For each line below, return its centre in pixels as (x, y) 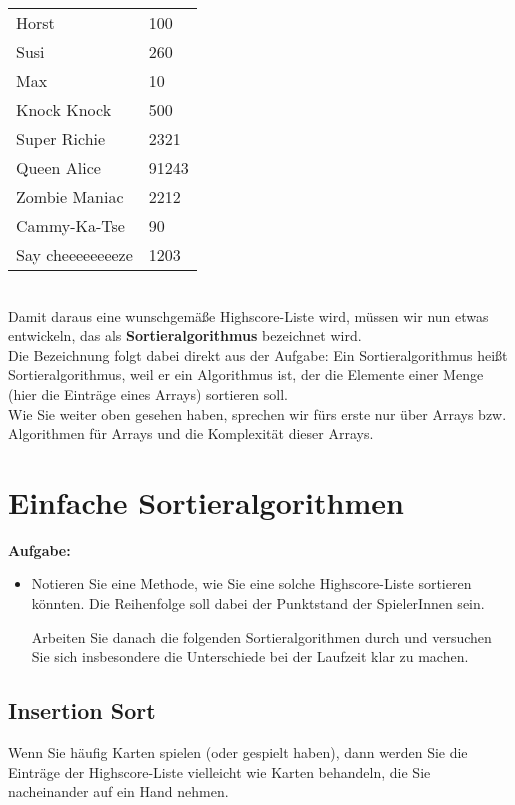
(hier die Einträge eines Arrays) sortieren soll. (148, 393)
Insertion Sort (82, 710)
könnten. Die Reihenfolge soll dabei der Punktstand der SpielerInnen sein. (258, 603)
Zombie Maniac (70, 196)
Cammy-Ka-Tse (70, 225)
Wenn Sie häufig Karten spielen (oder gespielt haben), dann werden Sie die (238, 752)
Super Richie (61, 138)
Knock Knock (64, 109)
